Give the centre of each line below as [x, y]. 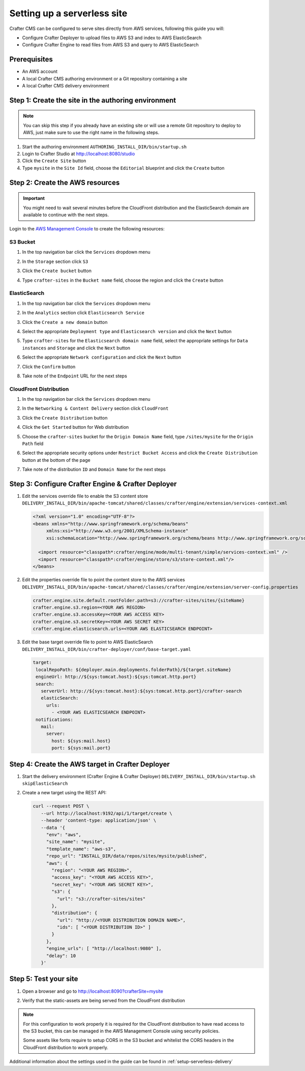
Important [34, 198]
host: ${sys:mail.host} [81, 741]
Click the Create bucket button [57, 271]
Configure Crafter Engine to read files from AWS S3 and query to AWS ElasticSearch [111, 45]
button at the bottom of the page [56, 460]
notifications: [55, 719]
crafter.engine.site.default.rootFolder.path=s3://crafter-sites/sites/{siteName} [139, 600]
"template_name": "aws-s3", [81, 849]
